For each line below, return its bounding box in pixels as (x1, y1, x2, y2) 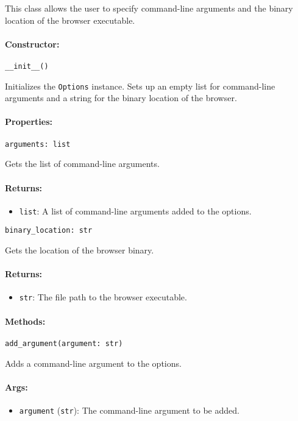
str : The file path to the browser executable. (19, 291, 187, 303)
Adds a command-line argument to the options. (5, 356, 182, 369)
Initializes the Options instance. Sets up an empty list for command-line (5, 79, 275, 92)
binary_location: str (5, 226, 93, 235)
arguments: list (5, 140, 71, 149)
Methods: (5, 314, 46, 327)
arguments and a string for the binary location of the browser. (5, 91, 237, 104)
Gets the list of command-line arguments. (5, 157, 160, 170)
